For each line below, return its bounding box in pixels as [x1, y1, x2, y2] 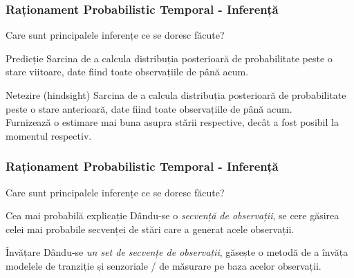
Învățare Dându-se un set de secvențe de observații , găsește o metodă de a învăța [6, 245, 348, 259]
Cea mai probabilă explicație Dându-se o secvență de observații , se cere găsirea [6, 208, 339, 223]
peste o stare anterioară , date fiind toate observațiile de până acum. [6, 101, 292, 115]
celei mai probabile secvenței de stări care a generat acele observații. [6, 221, 295, 236]
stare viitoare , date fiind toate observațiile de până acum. [6, 64, 249, 79]
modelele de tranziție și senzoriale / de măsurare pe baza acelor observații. [6, 258, 322, 272]
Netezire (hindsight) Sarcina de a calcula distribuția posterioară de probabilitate [6, 88, 346, 102]
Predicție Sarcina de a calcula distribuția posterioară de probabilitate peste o [6, 50, 333, 65]
